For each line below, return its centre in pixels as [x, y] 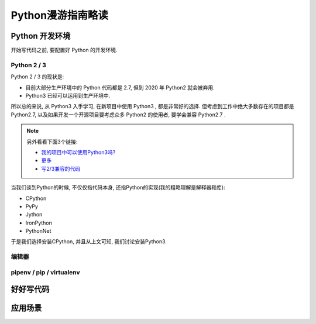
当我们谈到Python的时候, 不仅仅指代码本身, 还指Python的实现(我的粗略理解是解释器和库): [118, 188]
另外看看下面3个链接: [52, 142]
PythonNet [38, 231]
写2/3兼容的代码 [61, 168]
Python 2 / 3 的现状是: [37, 77]
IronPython [39, 223]
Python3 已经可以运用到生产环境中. [68, 95]
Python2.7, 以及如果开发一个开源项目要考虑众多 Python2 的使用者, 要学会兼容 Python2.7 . [118, 115]
